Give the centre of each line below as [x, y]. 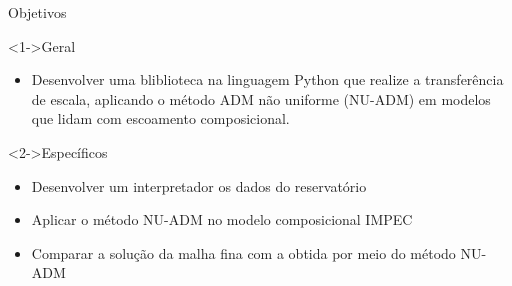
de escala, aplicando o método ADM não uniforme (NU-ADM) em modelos [261, 98]
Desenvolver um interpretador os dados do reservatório [199, 185]
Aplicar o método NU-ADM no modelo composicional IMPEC [222, 219]
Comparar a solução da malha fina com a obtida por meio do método [243, 252]
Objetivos [37, 12]
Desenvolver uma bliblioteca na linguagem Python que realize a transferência [267, 79]
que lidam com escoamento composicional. [160, 118]
